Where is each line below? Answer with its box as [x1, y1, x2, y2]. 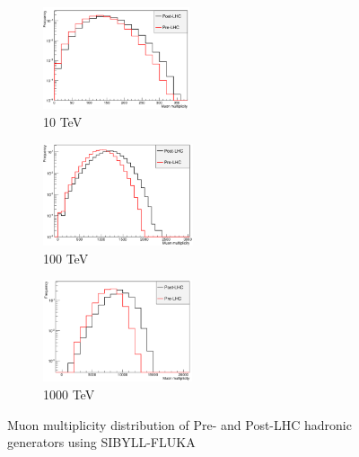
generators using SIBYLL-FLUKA [7, 433, 196, 452]
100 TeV [43, 248, 89, 267]
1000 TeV [43, 385, 95, 404]
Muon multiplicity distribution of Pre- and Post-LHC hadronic [7, 415, 352, 434]
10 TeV [43, 112, 83, 130]
